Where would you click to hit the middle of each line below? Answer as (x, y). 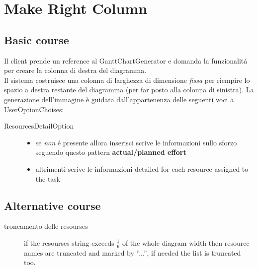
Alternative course (52, 205)
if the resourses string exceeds (69, 242)
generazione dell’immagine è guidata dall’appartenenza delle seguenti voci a (119, 99)
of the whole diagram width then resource (186, 242)
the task (48, 178)
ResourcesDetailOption (39, 126)
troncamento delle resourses (46, 226)
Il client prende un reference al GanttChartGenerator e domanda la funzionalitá (126, 60)
